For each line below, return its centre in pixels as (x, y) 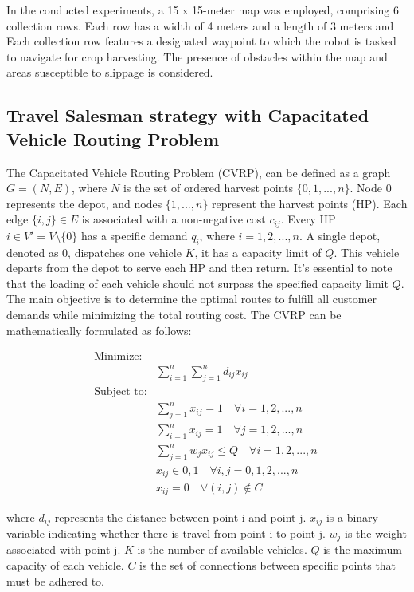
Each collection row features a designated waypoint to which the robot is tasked (201, 41)
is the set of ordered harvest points (208, 188)
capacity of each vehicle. (65, 565)
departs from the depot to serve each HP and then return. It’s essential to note (199, 268)
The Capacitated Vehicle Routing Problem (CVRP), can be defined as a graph (199, 172)
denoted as (33, 252)
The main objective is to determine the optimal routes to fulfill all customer (192, 299)
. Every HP (308, 219)
